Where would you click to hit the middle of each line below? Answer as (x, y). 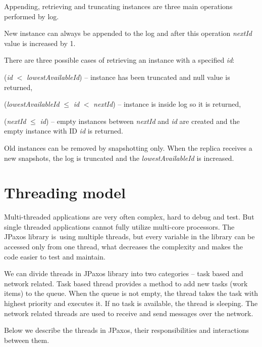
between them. (27, 340)
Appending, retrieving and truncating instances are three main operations (118, 6)
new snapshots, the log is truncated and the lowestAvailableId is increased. (119, 158)
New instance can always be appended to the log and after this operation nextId (128, 33)
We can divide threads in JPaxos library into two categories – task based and (124, 273)
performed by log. (32, 16)
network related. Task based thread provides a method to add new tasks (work (126, 283)
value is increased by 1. (40, 43)
